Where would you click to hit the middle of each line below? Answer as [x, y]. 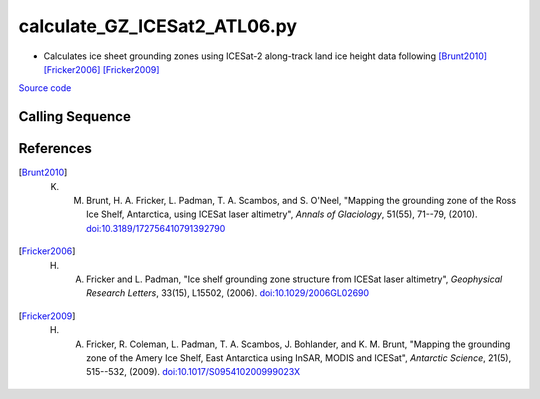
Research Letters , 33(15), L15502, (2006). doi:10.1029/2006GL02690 [228, 293]
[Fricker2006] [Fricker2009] [101, 69]
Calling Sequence [75, 116]
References [55, 148]
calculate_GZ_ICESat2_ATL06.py [158, 26]
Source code [45, 88]
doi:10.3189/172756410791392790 [156, 228]
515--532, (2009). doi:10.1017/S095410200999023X [193, 372]
